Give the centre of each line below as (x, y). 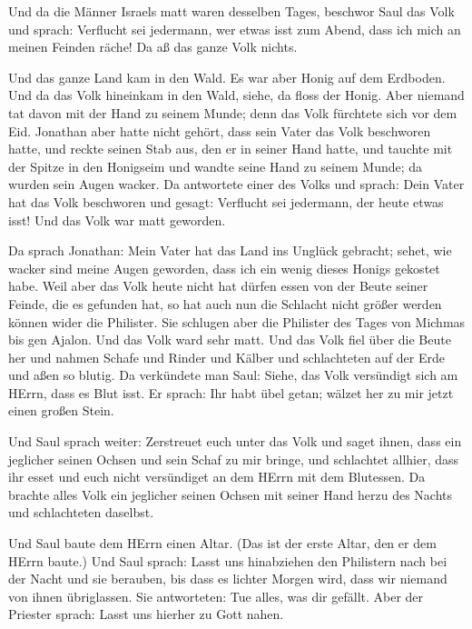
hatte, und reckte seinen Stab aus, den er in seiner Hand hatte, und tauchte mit (231, 149)
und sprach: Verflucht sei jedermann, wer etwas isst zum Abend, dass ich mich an (235, 29)
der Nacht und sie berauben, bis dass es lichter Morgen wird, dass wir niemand (228, 579)
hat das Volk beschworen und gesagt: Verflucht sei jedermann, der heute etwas (226, 201)
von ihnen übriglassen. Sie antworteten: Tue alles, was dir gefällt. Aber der (216, 596)
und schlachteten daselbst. (81, 512)
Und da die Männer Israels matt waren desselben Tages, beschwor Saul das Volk (231, 11)
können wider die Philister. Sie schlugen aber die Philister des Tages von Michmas (237, 321)
